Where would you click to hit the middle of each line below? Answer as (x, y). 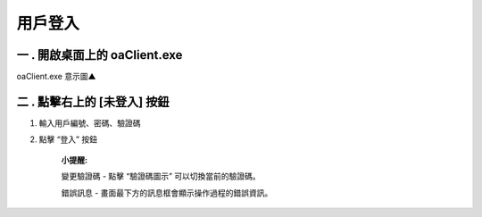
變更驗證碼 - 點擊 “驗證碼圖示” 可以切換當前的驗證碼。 (161, 176)
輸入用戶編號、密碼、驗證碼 (90, 123)
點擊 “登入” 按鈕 (68, 139)
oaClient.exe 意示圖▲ (56, 77)
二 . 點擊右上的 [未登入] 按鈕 (93, 101)
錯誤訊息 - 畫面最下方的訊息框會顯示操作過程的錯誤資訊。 (167, 193)
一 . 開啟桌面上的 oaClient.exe (100, 55)
